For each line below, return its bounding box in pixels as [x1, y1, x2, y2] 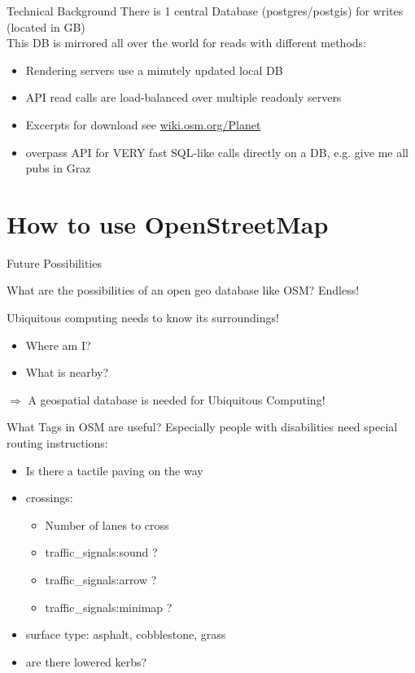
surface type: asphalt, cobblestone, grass [25, 626, 226, 643]
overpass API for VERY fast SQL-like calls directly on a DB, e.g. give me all [25, 143, 408, 160]
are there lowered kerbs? [25, 653, 147, 670]
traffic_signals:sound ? [45, 544, 158, 561]
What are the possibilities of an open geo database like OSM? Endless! [7, 282, 360, 299]
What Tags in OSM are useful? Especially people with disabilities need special [7, 418, 398, 435]
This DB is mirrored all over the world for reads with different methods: [7, 34, 366, 51]
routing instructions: [7, 435, 108, 452]
